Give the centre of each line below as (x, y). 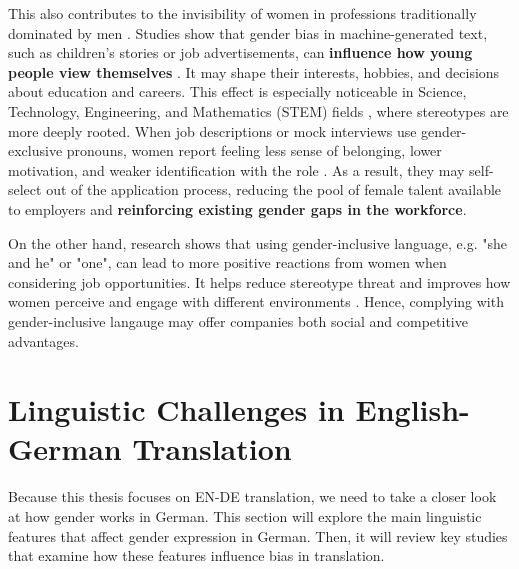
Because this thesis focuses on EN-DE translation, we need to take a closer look (252, 496)
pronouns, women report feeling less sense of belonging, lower (254, 150)
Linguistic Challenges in (176, 409)
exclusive (35, 150)
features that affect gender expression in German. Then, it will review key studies (258, 535)
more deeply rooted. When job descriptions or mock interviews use (212, 130)
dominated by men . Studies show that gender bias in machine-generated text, (248, 32)
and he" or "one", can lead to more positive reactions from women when (227, 262)
